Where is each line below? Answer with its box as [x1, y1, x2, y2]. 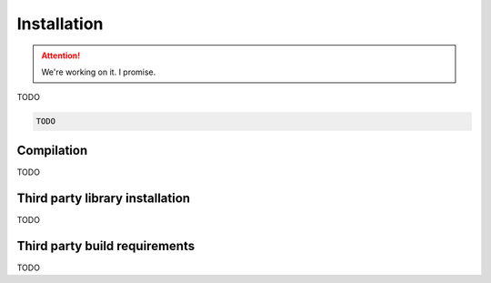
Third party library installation [16, 190, 191, 206]
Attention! [41, 50, 81, 61]
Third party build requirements [16, 238, 195, 254]
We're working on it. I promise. [41, 66, 156, 77]
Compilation [16, 142, 88, 158]
